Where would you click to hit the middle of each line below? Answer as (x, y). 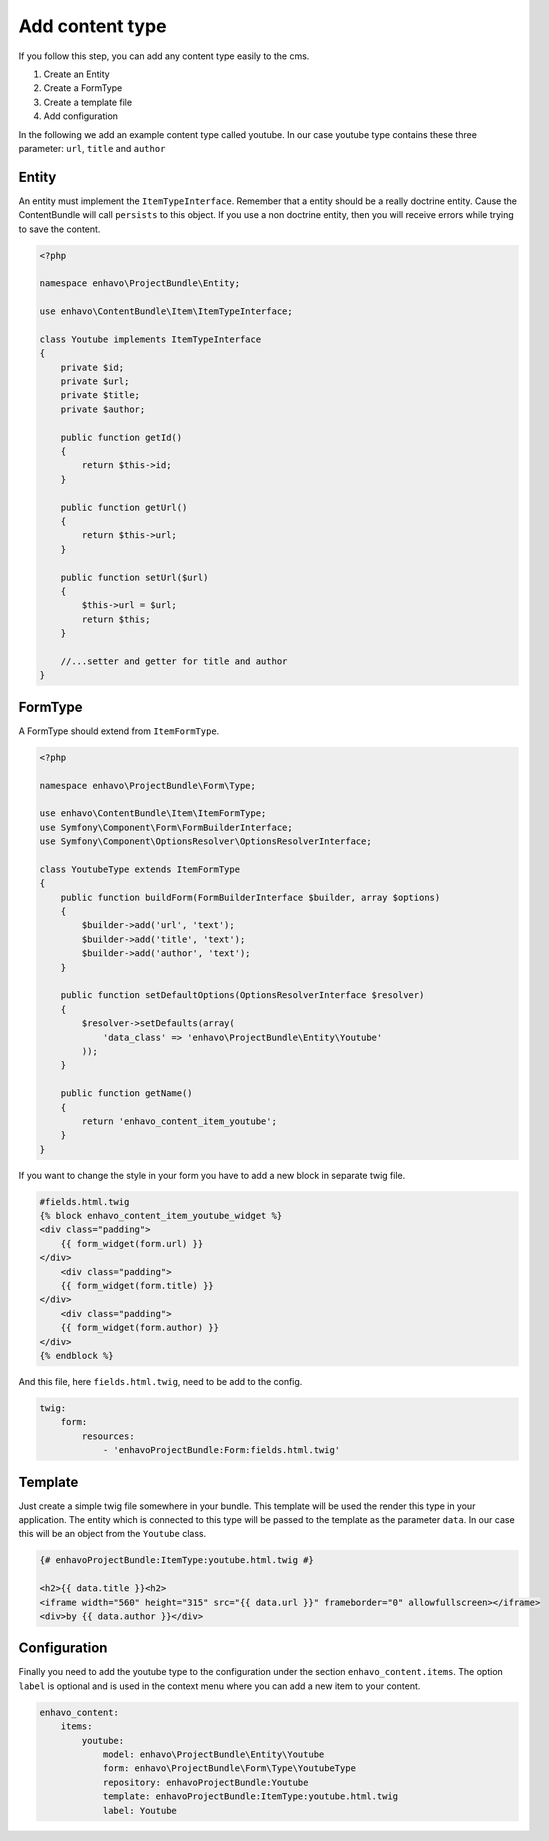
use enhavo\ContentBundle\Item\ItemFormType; (153, 813)
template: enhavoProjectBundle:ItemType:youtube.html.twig (250, 1796)
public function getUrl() (124, 507)
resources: (108, 1436)
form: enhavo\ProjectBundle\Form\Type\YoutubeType (229, 1768)
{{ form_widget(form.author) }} (140, 1328)
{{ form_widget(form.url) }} (132, 1243)
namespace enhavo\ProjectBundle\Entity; (139, 283)
